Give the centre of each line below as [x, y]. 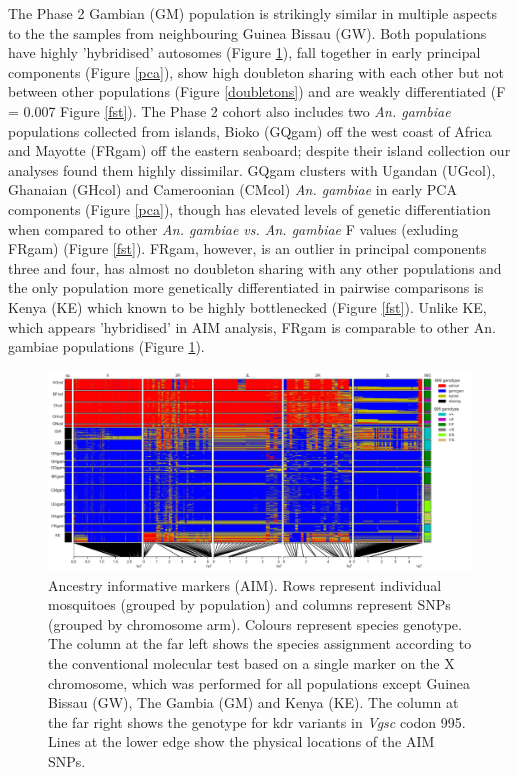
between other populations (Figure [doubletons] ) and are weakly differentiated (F [257, 91]
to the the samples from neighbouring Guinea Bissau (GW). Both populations [247, 32]
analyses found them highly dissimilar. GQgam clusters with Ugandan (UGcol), [252, 169]
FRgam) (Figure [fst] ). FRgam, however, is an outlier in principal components [247, 248]
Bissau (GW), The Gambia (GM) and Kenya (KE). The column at [253, 702]
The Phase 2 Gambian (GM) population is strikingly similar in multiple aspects [253, 13]
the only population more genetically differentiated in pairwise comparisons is [246, 287]
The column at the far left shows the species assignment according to [260, 643]
